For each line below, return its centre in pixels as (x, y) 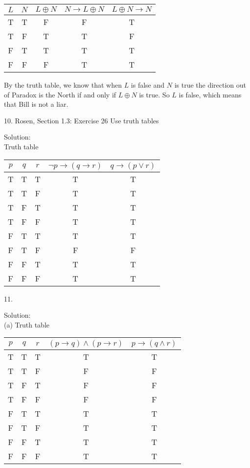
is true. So (154, 94)
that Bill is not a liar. (36, 104)
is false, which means (210, 94)
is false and (148, 85)
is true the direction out (210, 85)
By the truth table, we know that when (63, 85)
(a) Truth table (27, 324)
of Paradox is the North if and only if (60, 94)
